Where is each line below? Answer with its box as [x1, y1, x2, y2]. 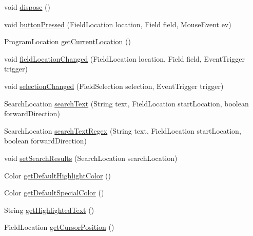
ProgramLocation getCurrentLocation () [4, 36, 131, 47]
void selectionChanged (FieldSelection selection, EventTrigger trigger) [4, 80, 224, 91]
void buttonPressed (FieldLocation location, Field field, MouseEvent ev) [4, 19, 231, 29]
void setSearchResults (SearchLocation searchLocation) [4, 152, 178, 163]
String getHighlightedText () [4, 204, 94, 215]
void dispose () [4, 2, 51, 12]
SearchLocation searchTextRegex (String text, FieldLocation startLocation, [4, 125, 241, 136]
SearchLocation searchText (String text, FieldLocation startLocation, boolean [4, 98, 249, 108]
